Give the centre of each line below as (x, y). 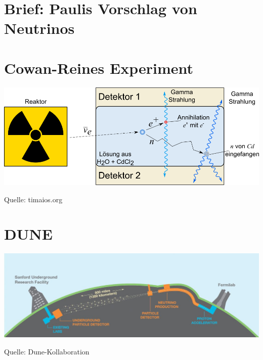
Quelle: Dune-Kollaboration (47, 351)
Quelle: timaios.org (33, 199)
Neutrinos (39, 28)
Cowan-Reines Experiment (99, 67)
